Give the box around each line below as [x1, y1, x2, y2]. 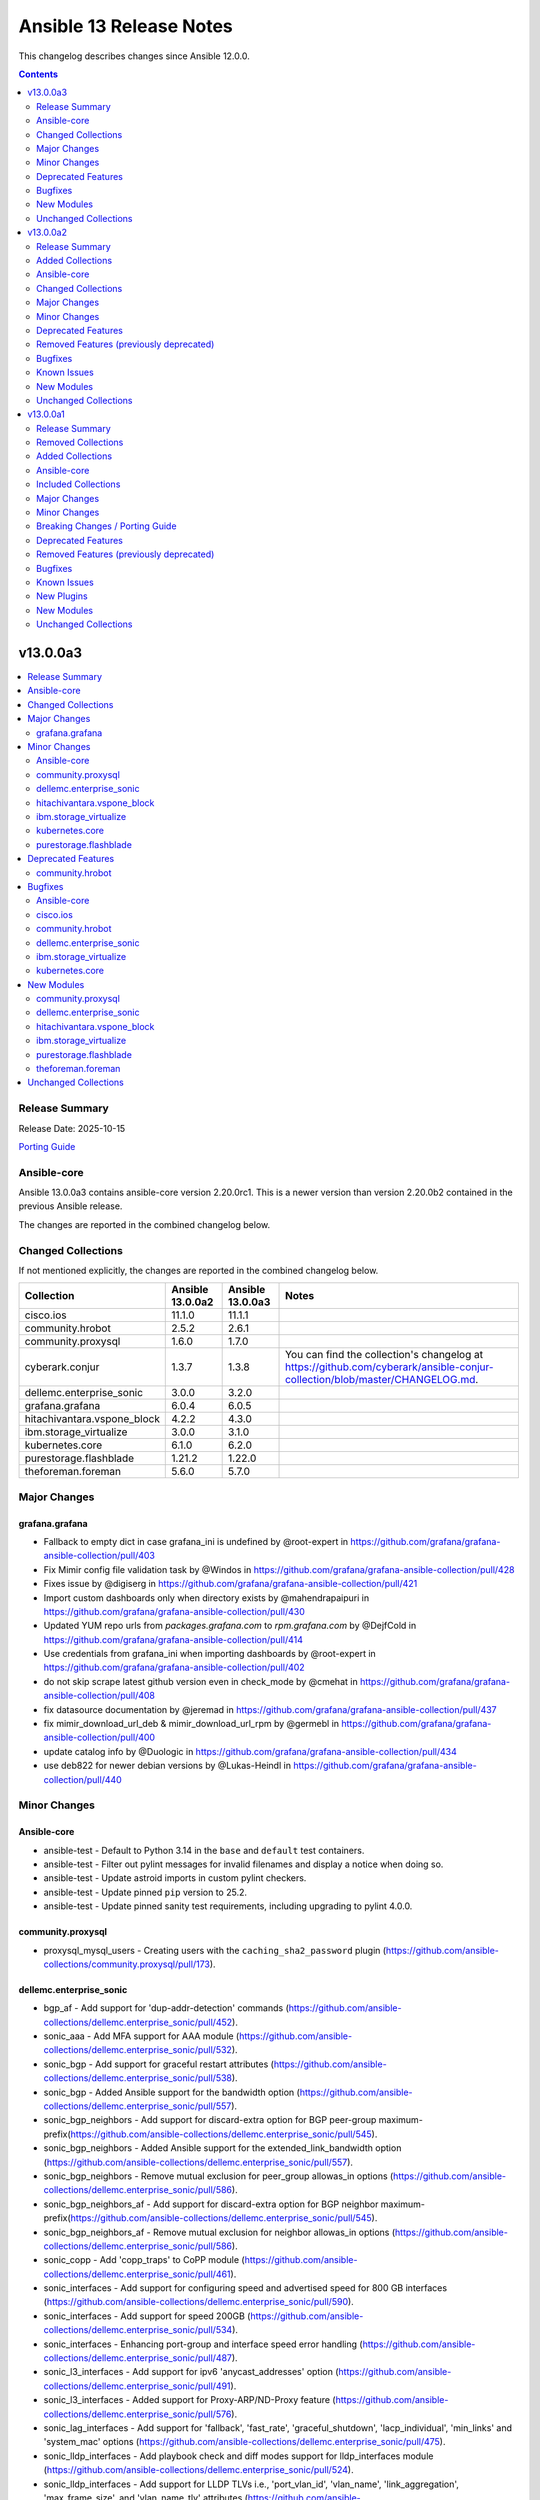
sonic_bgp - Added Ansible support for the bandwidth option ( [43, 2086, 300, 2098]
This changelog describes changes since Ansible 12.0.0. [18, 50, 250, 62]
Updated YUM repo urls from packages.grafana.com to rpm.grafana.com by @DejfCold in [43, 1620, 417, 1632]
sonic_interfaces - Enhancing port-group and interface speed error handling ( [43, 2338, 364, 2350]
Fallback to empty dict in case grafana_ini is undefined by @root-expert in [43, 1535, 349, 1547]
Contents [18, 68, 59, 80]
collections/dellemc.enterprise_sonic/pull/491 [43, 2380, 231, 2392]
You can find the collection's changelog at [285, 1348, 484, 1362]
